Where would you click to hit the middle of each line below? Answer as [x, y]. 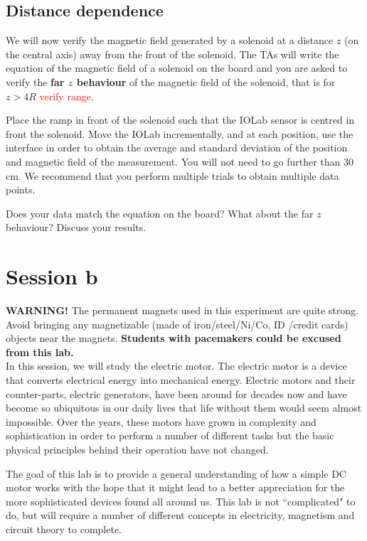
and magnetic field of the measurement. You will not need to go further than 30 [180, 161]
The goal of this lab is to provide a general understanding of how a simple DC [176, 473]
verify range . [67, 96]
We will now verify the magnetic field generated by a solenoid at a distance [170, 40]
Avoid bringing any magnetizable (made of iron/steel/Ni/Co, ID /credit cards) [177, 324]
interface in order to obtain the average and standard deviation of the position [177, 148]
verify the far [35, 81]
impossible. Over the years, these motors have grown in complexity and [161, 421]
